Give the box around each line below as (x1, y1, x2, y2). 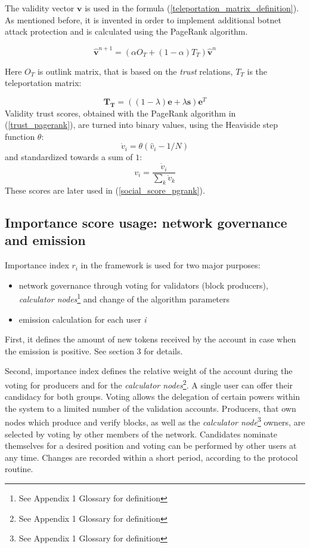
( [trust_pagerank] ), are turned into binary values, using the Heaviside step (5, 118, 278, 131)
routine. (5, 463, 33, 475)
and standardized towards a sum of (5, 151, 133, 163)
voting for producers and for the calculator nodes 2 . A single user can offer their (5, 377, 293, 391)
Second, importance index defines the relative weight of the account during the (5, 365, 293, 377)
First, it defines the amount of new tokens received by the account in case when (5, 333, 296, 345)
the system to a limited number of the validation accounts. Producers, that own (5, 402, 296, 414)
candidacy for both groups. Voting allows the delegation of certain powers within (5, 390, 300, 403)
